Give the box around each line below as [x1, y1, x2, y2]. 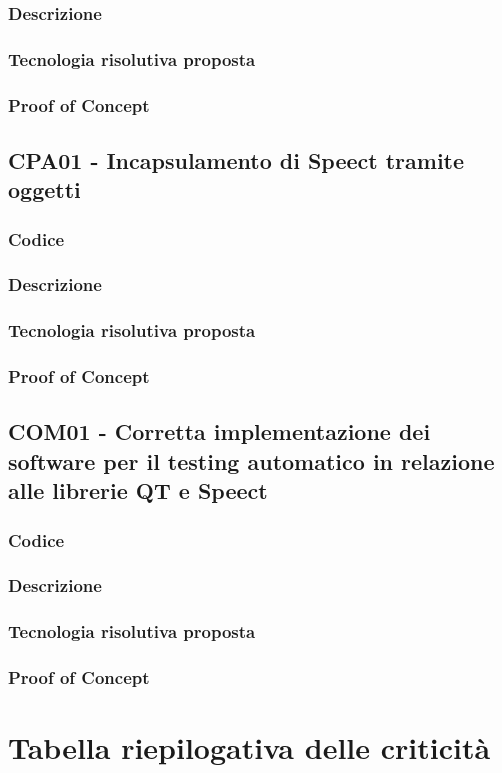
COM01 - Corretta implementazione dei [8, 416, 431, 447]
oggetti [8, 174, 81, 205]
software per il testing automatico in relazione [8, 445, 495, 476]
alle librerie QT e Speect [8, 475, 268, 506]
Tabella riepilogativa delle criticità [8, 727, 491, 768]
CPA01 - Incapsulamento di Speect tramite [8, 144, 465, 175]
